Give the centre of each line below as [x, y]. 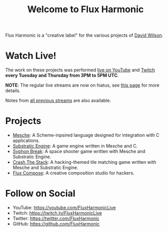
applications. [26, 140]
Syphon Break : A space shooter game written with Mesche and [79, 152]
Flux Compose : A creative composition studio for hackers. [74, 173]
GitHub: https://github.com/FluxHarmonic [56, 224]
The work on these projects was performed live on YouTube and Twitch [80, 70]
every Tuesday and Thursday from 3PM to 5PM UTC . [62, 75]
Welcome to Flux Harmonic [86, 9]
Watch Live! [31, 56]
